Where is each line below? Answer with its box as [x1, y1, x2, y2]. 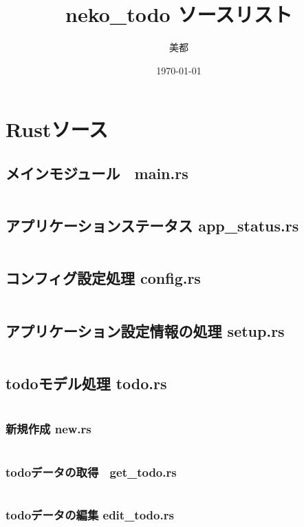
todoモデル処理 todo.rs [6, 372, 167, 393]
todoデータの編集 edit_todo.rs [6, 506, 174, 523]
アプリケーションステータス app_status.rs [6, 215, 299, 236]
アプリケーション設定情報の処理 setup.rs [6, 320, 285, 341]
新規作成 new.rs [6, 420, 91, 437]
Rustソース [6, 115, 108, 143]
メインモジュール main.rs [6, 162, 188, 183]
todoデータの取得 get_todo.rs [6, 463, 177, 480]
